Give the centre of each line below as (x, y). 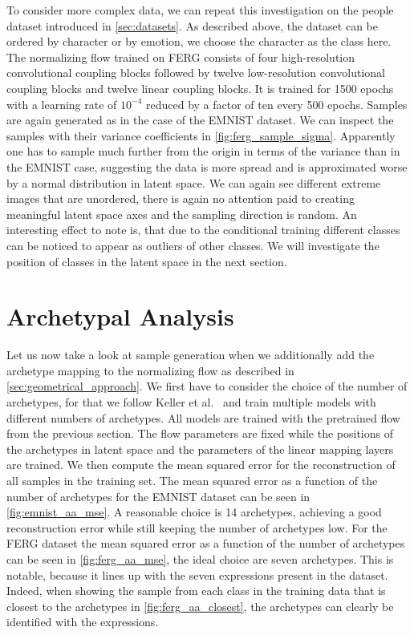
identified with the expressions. (83, 622)
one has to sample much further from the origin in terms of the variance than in (203, 151)
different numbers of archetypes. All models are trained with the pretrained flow (203, 417)
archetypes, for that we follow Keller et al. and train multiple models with (191, 402)
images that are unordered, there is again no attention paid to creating (181, 198)
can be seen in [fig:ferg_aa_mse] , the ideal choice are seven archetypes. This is (200, 558)
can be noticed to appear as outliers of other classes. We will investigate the (193, 245)
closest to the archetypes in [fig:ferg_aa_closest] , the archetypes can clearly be (200, 606)
